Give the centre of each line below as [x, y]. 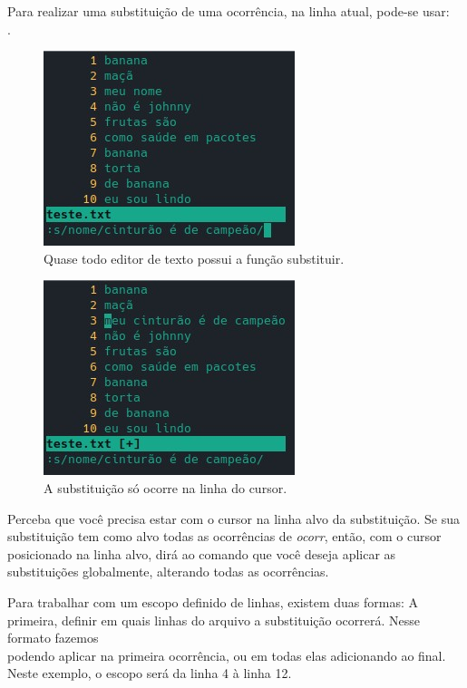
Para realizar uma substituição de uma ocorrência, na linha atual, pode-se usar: [229, 11]
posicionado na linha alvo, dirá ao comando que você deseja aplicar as [202, 553]
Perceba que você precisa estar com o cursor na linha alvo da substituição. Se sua [233, 518]
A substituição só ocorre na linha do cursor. [165, 487]
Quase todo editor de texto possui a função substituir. [194, 258]
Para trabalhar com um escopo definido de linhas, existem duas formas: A [213, 601]
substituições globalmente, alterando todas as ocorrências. [168, 572]
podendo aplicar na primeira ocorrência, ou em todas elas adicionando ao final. [227, 655]
